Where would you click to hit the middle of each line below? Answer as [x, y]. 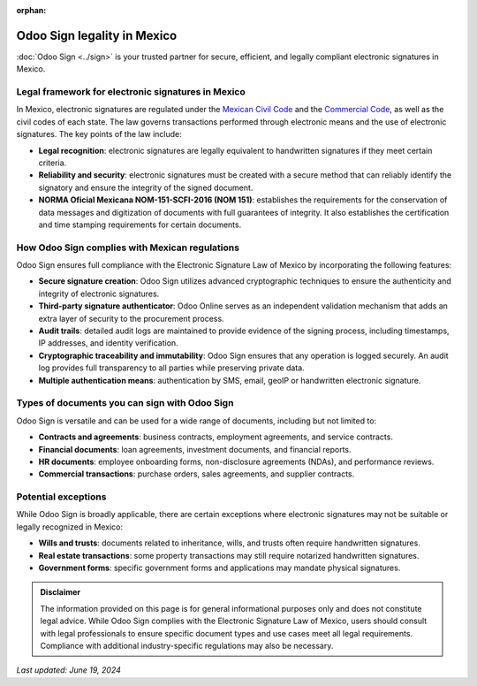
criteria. [53, 163]
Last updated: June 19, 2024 [68, 670]
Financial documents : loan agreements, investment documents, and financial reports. [195, 449]
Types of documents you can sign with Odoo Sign [125, 403]
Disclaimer [61, 592]
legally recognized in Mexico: [70, 527]
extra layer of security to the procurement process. [131, 318]
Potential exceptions [61, 497]
